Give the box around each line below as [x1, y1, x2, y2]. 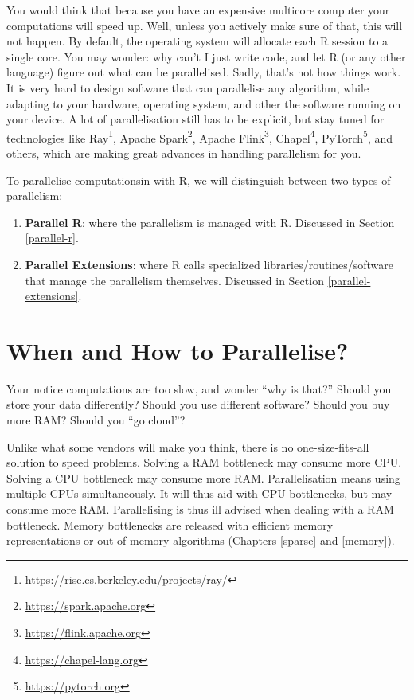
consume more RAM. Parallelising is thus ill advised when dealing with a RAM [6, 501, 394, 518]
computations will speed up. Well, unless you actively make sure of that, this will [6, 17, 403, 33]
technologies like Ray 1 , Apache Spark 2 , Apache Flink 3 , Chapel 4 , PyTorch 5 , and [6, 127, 393, 146]
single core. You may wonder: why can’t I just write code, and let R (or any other [6, 48, 406, 65]
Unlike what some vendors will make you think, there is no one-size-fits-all [6, 438, 369, 455]
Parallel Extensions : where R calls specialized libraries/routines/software [25, 256, 394, 272]
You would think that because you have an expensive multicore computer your [6, 2, 390, 18]
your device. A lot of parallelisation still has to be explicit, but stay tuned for [6, 111, 385, 127]
